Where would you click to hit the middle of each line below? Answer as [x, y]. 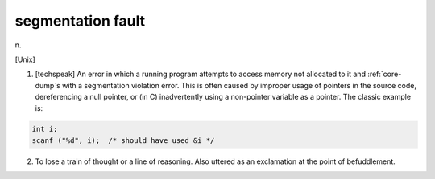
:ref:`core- [385, 74]
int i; [45, 129]
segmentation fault [80, 21]
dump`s [48, 85]
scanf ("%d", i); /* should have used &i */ [123, 140]
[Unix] [25, 59]
